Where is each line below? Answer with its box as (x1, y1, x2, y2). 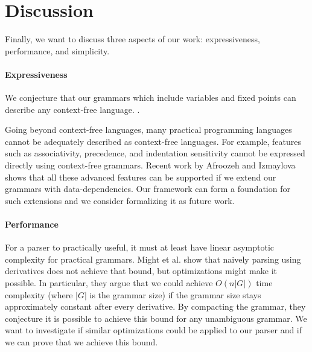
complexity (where (5, 288, 73, 301)
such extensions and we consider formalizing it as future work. (5, 194, 235, 206)
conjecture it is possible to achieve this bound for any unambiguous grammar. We (5, 312, 307, 324)
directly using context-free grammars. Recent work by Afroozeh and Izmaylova (5, 159, 296, 171)
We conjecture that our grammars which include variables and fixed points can (5, 91, 296, 104)
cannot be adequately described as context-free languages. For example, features (5, 135, 302, 147)
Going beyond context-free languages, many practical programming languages (5, 123, 292, 136)
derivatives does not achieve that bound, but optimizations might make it (5, 264, 277, 277)
